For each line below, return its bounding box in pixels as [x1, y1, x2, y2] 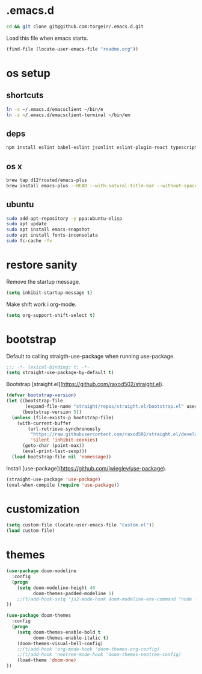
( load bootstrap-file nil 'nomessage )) [11, 454, 112, 460]
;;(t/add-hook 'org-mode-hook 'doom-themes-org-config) [17, 646, 161, 652]
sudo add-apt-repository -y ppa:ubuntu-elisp [6, 215, 122, 222]
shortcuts [6, 90, 44, 101]
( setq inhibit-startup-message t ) [6, 290, 93, 296]
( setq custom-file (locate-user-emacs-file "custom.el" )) [6, 522, 155, 528]
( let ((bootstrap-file [6, 398, 63, 404]
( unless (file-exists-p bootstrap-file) [11, 414, 114, 420]
